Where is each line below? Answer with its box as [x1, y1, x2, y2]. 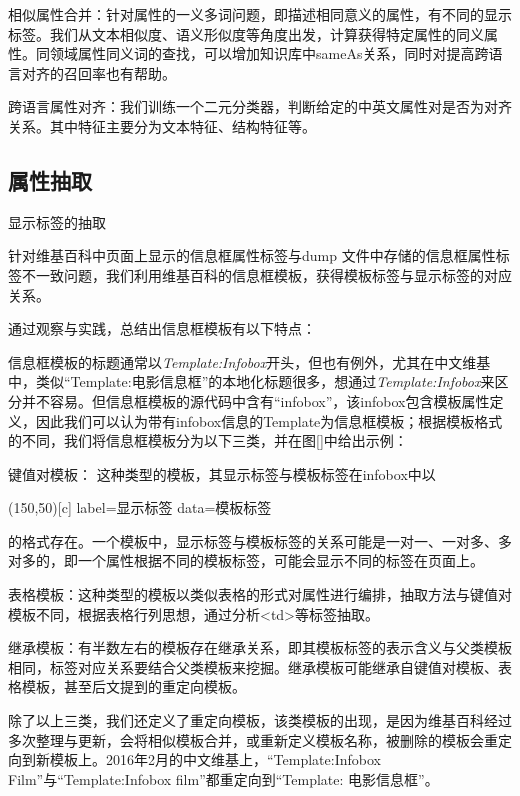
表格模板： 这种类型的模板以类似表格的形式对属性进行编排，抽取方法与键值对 [8, 584, 512, 605]
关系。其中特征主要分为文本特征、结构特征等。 [8, 115, 316, 136]
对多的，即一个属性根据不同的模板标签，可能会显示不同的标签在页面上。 [8, 550, 484, 571]
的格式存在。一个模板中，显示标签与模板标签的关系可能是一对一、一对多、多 [8, 530, 512, 551]
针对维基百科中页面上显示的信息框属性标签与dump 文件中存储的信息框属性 [8, 245, 496, 266]
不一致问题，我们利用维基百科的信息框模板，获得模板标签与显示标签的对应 [21, 264, 512, 285]
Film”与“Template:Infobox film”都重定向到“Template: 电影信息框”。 [8, 768, 439, 789]
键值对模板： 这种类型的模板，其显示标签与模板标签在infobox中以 [8, 463, 436, 484]
